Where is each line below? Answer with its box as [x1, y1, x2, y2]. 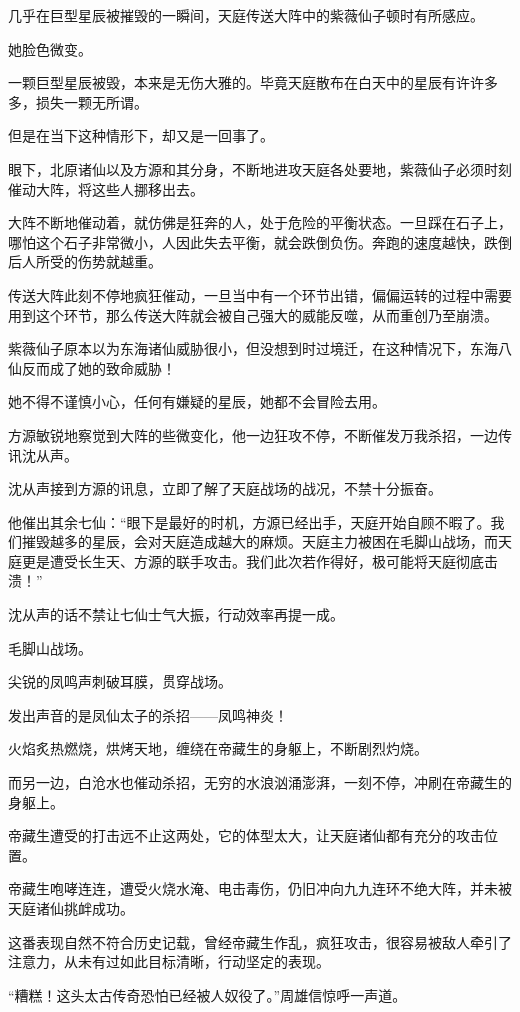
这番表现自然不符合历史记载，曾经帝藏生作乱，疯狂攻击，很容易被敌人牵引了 [8, 931, 512, 952]
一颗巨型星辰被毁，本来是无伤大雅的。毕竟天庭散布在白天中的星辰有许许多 [8, 72, 498, 93]
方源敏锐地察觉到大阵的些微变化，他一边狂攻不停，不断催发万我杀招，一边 [8, 424, 498, 445]
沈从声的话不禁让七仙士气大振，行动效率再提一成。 [8, 604, 344, 625]
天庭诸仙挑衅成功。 [8, 898, 134, 918]
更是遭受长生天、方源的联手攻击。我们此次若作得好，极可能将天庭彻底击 [21, 550, 498, 571]
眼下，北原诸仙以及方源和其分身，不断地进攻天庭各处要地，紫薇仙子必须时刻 [8, 158, 512, 179]
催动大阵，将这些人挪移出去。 [8, 178, 204, 199]
